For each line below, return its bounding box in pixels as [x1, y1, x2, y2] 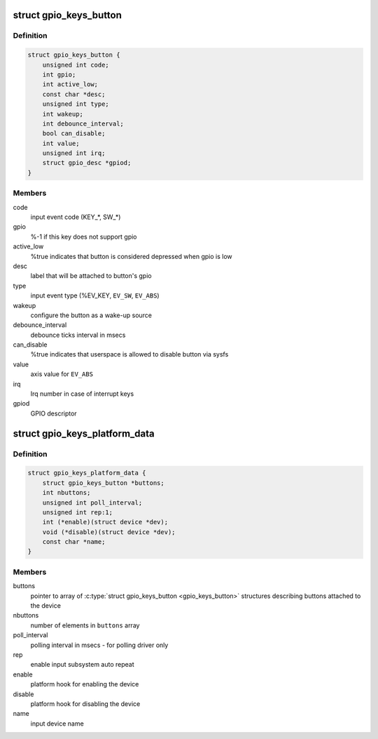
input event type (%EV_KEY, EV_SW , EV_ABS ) [30, 291, 160, 300]
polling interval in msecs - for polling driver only [30, 641, 169, 649]
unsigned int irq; [42, 149, 106, 157]
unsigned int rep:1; [42, 508, 113, 516]
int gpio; [42, 70, 76, 79]
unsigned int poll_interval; [42, 498, 143, 507]
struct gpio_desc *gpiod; [42, 159, 132, 167]
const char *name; [42, 538, 106, 546]
